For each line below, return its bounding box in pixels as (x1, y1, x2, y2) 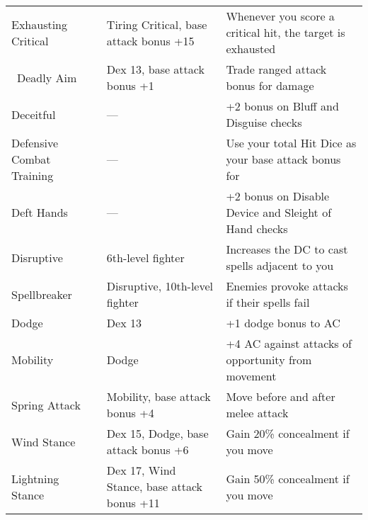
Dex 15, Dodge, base (106, 425, 209, 441)
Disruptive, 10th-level (106, 278, 214, 294)
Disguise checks (226, 114, 302, 130)
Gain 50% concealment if (226, 470, 350, 487)
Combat (11, 151, 51, 167)
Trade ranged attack (226, 61, 327, 77)
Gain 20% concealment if (226, 425, 350, 441)
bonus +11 (106, 494, 160, 511)
